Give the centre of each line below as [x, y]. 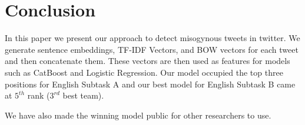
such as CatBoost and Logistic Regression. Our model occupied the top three [144, 72]
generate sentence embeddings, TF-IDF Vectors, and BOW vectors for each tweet [152, 49]
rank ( [39, 95]
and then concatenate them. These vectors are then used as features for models [147, 61]
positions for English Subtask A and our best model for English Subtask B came [150, 84]
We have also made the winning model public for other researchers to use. [138, 115]
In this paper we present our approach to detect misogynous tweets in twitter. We [152, 38]
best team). [83, 95]
